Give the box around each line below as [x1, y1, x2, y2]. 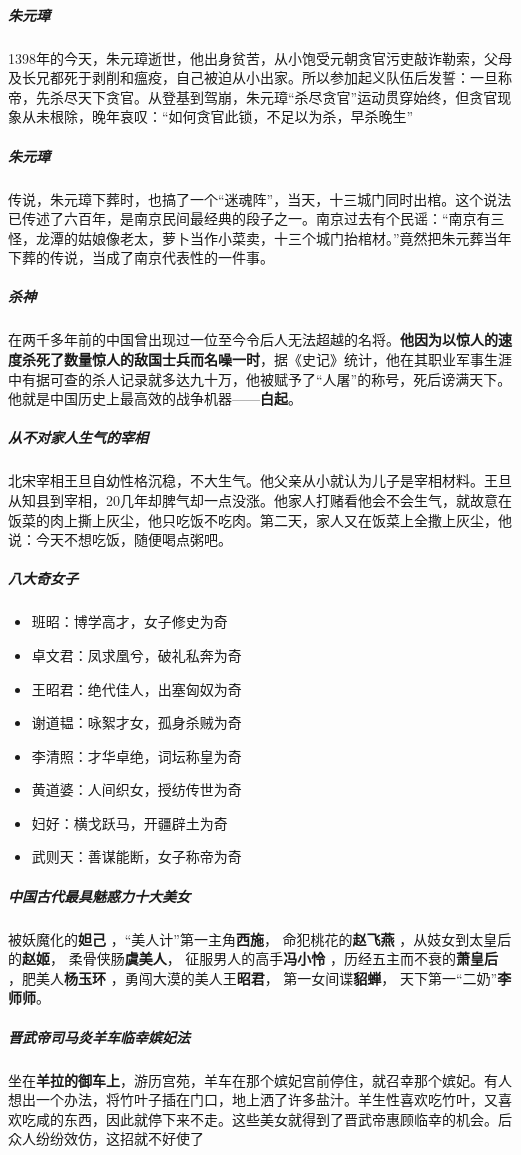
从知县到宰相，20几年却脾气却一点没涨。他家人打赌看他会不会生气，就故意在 [8, 489, 512, 510]
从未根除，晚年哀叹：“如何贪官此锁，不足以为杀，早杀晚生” [21, 106, 414, 127]
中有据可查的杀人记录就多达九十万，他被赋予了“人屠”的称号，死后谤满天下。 [8, 368, 512, 389]
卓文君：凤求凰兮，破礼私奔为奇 [31, 644, 242, 665]
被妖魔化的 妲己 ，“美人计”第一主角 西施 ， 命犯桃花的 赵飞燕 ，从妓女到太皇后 [8, 928, 512, 949]
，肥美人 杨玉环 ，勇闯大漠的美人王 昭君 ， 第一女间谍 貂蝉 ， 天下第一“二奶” [8, 967, 498, 988]
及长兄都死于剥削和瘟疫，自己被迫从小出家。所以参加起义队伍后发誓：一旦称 [8, 67, 512, 88]
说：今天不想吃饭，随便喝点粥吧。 [8, 529, 232, 550]
